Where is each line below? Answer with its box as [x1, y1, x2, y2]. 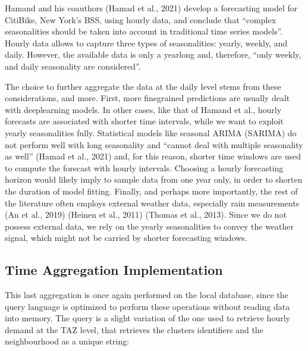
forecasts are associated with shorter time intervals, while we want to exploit [5, 115, 284, 127]
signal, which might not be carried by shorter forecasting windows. [5, 231, 247, 244]
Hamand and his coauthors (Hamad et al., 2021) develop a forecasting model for [5, 2, 298, 14]
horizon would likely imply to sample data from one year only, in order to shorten [5, 173, 303, 186]
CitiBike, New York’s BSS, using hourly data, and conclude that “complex [5, 13, 276, 26]
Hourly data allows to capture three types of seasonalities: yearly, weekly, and [5, 36, 288, 49]
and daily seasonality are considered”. [5, 59, 141, 72]
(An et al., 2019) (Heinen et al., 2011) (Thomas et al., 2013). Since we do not [5, 208, 287, 221]
